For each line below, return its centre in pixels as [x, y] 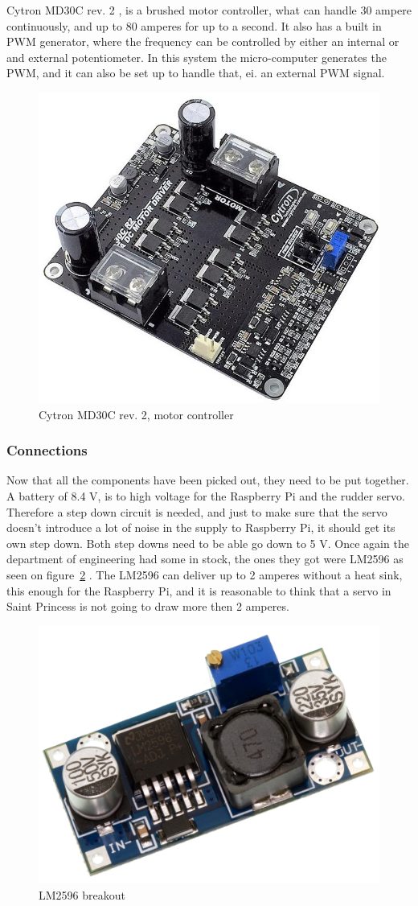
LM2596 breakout [82, 894]
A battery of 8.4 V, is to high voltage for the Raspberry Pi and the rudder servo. [206, 496]
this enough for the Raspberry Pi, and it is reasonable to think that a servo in [199, 590]
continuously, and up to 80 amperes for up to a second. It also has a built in [194, 25]
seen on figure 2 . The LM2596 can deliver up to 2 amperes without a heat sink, [205, 575]
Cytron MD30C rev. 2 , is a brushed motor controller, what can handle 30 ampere [209, 10]
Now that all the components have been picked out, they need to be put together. [208, 480]
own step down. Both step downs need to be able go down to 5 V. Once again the [208, 543]
